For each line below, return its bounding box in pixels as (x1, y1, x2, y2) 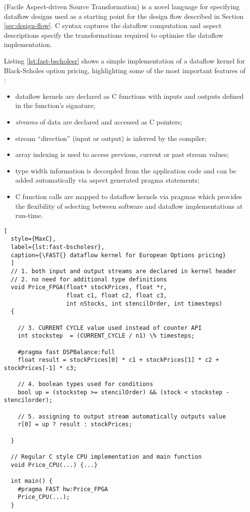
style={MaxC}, (11, 235, 56, 243)
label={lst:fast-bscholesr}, (11, 244, 105, 250)
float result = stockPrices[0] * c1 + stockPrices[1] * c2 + (17, 357, 219, 364)
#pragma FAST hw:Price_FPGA (17, 485, 108, 493)
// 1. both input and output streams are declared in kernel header (11, 267, 236, 275)
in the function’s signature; (15, 100, 95, 110)
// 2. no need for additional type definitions (11, 276, 167, 283)
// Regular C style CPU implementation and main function (11, 453, 202, 461)
